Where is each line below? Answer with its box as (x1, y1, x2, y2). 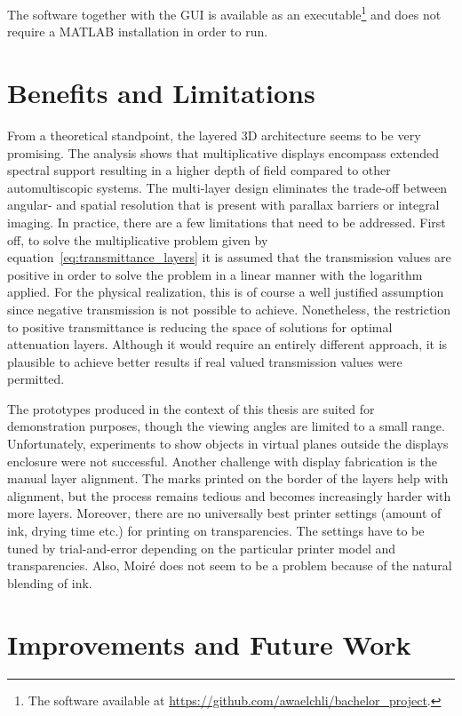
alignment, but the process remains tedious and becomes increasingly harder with (7, 486, 451, 505)
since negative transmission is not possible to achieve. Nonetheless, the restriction (7, 299, 450, 318)
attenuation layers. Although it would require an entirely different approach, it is (7, 335, 448, 354)
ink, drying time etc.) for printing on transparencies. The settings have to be (7, 521, 425, 540)
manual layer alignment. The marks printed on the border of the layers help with (7, 469, 449, 488)
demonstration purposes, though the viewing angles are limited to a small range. (7, 417, 445, 435)
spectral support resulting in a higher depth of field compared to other (7, 161, 391, 179)
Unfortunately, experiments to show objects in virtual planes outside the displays (7, 434, 449, 453)
